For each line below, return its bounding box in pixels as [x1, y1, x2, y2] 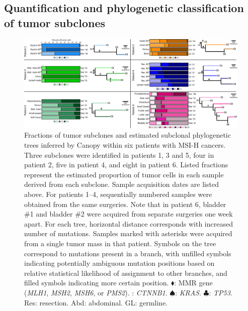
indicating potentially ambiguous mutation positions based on [24, 258, 215, 268]
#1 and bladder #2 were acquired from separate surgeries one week [24, 209, 233, 219]
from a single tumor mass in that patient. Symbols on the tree [24, 238, 216, 248]
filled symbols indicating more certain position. [24, 277, 169, 288]
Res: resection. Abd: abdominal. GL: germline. [24, 297, 168, 307]
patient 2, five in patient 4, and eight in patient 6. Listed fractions [24, 159, 228, 170]
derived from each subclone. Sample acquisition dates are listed [24, 179, 219, 189]
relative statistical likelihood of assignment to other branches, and [24, 267, 227, 278]
